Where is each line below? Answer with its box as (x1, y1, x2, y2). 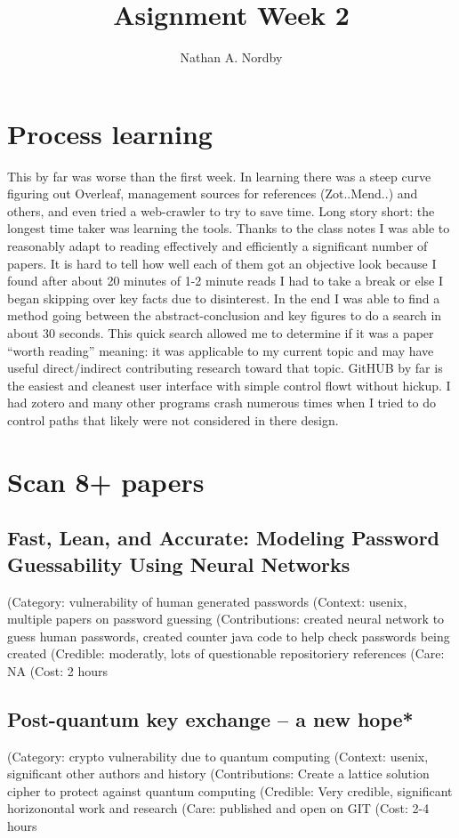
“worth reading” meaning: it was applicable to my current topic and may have (7, 341, 434, 359)
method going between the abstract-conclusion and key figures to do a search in (7, 306, 442, 325)
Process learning (7, 115, 213, 151)
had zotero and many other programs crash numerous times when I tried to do (7, 393, 437, 412)
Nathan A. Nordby (180, 48, 283, 67)
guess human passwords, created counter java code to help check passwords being (7, 626, 450, 645)
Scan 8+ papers (7, 463, 205, 499)
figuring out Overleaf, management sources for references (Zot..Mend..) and (7, 184, 418, 203)
